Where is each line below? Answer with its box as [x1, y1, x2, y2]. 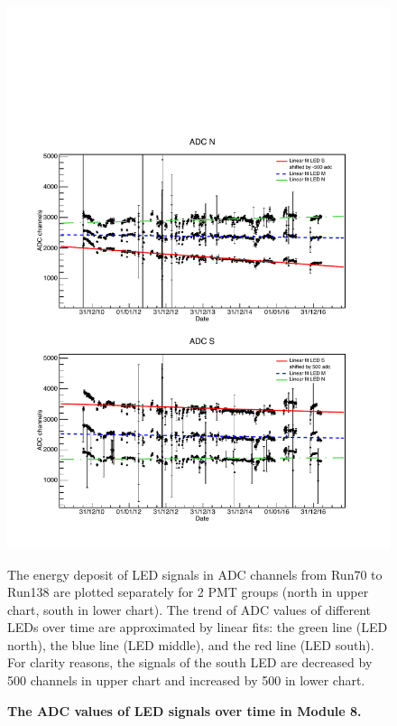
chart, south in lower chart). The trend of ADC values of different [7, 600, 372, 619]
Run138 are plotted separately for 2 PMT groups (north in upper [7, 582, 369, 601]
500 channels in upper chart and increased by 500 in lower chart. [7, 671, 365, 690]
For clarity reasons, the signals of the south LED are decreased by [7, 653, 373, 672]
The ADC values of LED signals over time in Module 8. [7, 701, 362, 720]
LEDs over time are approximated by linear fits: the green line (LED [7, 618, 388, 637]
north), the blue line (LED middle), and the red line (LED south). [7, 635, 374, 654]
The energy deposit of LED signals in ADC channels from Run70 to [7, 564, 383, 583]
